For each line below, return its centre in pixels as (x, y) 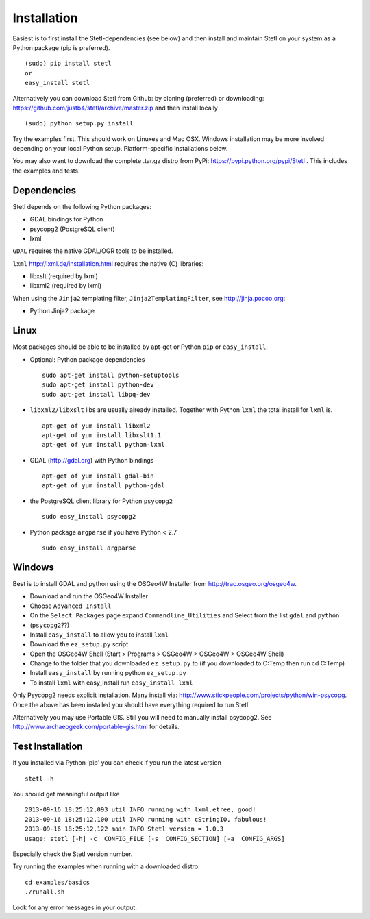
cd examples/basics (58, 882)
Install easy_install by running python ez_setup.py (108, 673)
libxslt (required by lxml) (64, 276)
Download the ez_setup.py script (79, 644)
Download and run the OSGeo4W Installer (89, 596)
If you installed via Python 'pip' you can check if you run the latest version (117, 763)
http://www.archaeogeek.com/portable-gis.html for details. (96, 727)
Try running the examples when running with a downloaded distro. (106, 866)
